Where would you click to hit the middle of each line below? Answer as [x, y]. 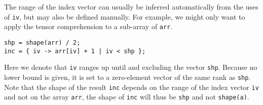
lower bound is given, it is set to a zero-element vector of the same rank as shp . [127, 77]
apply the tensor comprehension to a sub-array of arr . [88, 26]
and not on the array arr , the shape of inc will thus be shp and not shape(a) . [127, 97]
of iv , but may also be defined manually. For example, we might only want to [125, 16]
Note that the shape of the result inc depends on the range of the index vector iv [131, 87]
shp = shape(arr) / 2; [42, 42]
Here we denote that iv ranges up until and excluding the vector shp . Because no [131, 67]
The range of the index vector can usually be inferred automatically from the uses [131, 7]
